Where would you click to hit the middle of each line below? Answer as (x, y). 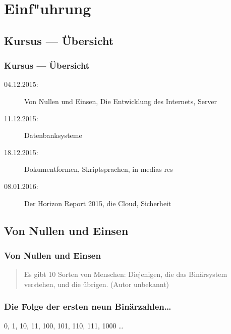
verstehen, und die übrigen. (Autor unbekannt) (97, 284)
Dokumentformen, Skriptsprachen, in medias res (99, 169)
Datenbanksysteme (53, 135)
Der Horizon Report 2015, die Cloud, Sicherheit (98, 203)
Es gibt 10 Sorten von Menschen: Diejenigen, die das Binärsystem (126, 274)
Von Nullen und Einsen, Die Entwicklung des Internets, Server (121, 101)
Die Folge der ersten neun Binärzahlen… (88, 306)
